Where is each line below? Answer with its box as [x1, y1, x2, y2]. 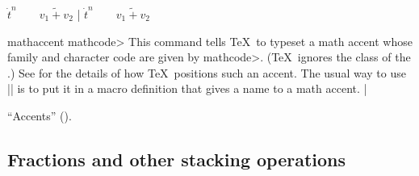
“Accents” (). [7, 107, 72, 124]
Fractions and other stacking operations [7, 146, 346, 171]
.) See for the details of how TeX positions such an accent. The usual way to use [7, 64, 406, 81]
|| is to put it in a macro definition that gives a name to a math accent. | [7, 80, 367, 97]
